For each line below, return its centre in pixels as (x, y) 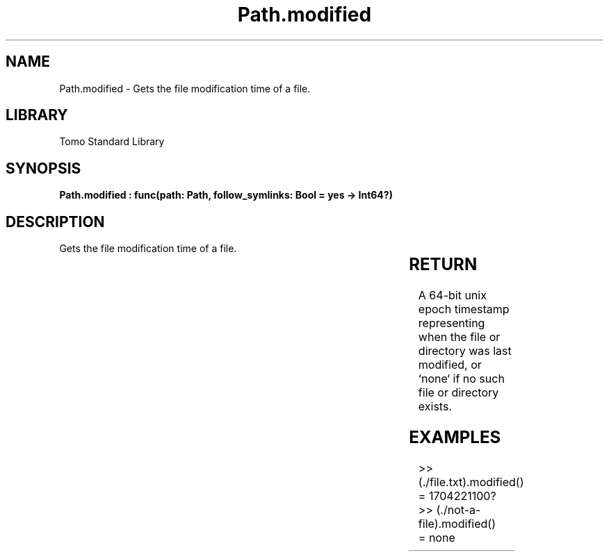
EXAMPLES (455, 437)
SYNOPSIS (43, 168)
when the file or (459, 337)
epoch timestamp (464, 309)
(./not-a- (458, 509)
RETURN (443, 265)
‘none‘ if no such (461, 379)
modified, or (450, 365)
